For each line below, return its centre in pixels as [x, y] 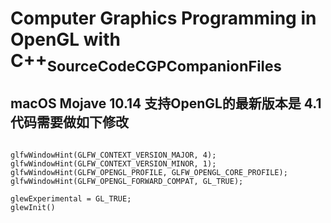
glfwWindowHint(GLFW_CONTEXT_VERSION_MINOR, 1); [113, 163]
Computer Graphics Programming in [163, 18]
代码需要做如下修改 [69, 122]
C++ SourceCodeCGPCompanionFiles [146, 63]
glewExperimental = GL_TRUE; [71, 198]
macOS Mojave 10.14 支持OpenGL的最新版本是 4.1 [166, 103]
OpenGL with [65, 39]
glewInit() [33, 207]
